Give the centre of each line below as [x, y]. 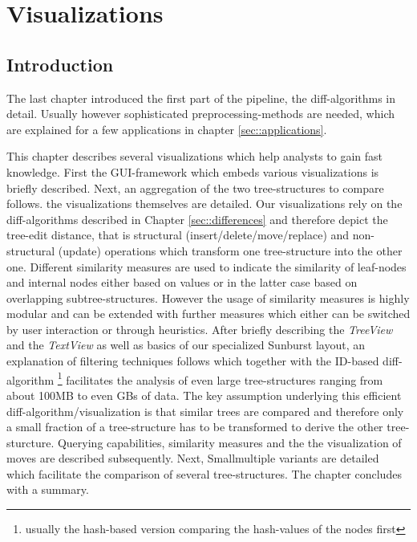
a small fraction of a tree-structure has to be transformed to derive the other [195, 427]
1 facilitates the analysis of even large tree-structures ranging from [220, 378]
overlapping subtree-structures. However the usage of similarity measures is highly [208, 297]
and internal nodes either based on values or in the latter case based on [182, 282]
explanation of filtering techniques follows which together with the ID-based [193, 361]
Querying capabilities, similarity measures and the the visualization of [229, 442]
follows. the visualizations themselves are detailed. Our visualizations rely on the [204, 204]
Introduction [60, 64]
